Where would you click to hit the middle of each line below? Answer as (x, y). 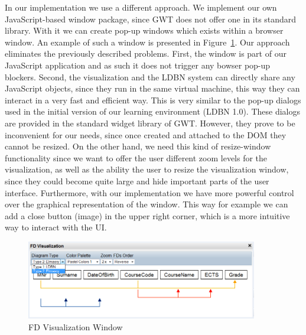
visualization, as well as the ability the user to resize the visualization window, (147, 169)
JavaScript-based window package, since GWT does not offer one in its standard (151, 19)
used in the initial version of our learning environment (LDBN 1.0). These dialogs (153, 111)
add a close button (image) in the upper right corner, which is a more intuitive (147, 215)
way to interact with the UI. (56, 227)
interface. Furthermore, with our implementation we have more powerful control (149, 192)
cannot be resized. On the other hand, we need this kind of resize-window (138, 146)
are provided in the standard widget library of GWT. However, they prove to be (150, 123)
